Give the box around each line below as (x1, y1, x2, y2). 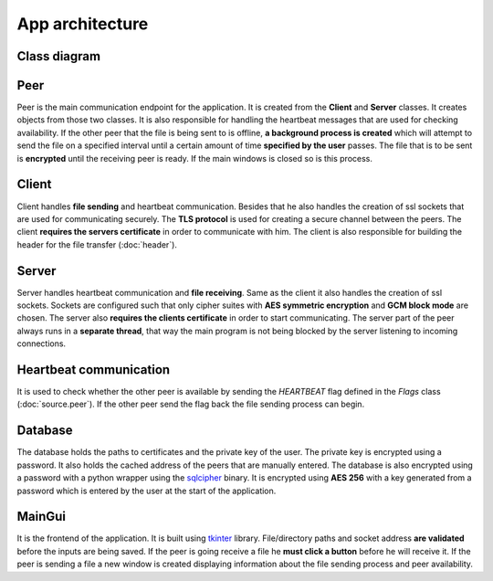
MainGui (16, 509, 67, 524)
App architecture (16, 14, 149, 34)
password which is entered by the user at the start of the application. (16, 485, 277, 496)
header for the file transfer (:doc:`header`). (16, 238, 178, 250)
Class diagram (16, 48, 100, 64)
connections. (16, 338, 67, 349)
